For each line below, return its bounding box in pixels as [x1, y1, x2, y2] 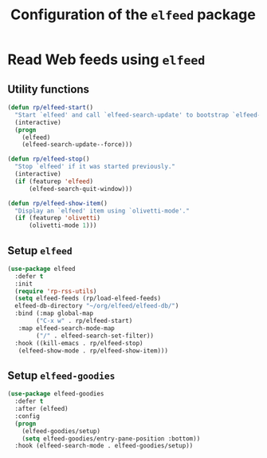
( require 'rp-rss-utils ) [14, 287, 97, 295]
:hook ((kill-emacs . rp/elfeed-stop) [14, 339, 144, 347]
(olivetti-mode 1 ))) [28, 221, 97, 229]
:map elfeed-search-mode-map [18, 324, 115, 333]
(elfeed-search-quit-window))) [28, 185, 133, 193]
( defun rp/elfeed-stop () [7, 155, 90, 163]
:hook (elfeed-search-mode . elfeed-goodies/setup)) [14, 442, 194, 450]
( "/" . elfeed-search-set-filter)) [36, 332, 155, 340]
